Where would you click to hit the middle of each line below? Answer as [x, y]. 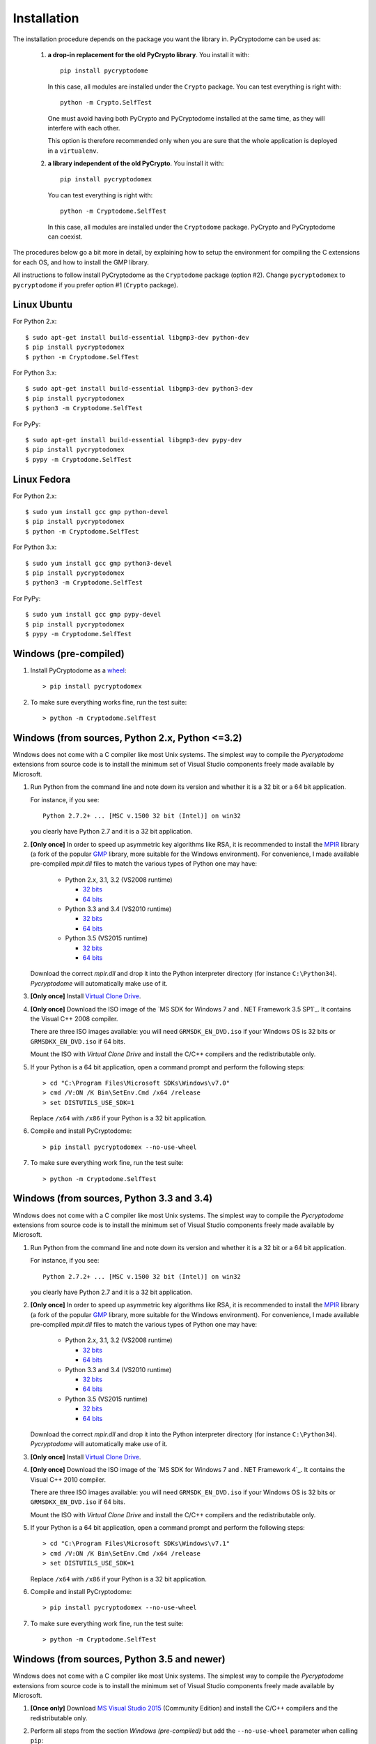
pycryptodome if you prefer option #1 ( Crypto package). [96, 285]
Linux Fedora [42, 479]
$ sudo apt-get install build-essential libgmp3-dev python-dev [138, 337]
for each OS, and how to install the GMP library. [81, 262]
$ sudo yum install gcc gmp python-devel [97, 512]
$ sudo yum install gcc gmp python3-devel [99, 563]
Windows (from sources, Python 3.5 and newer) [119, 1659]
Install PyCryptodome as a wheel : [78, 670]
